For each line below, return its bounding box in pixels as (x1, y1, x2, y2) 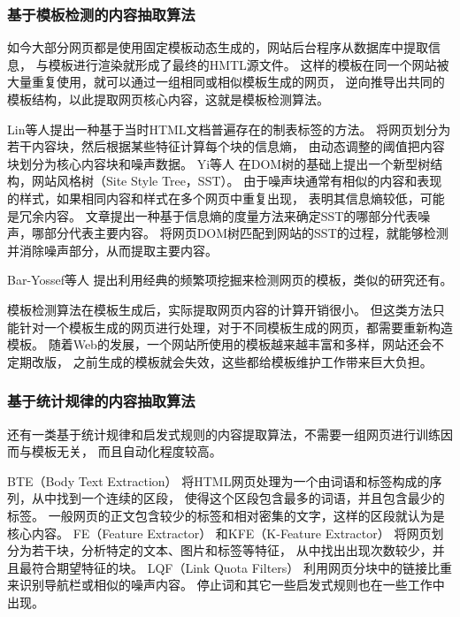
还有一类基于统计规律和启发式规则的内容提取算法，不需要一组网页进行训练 (7, 424, 441, 443)
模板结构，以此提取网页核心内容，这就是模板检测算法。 (7, 90, 329, 108)
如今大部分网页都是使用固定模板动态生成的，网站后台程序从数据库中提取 (7, 38, 428, 57)
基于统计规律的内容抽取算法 (7, 390, 195, 412)
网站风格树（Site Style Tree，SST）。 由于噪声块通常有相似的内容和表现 (31, 171, 442, 190)
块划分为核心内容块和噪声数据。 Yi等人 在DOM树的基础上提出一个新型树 (7, 154, 431, 172)
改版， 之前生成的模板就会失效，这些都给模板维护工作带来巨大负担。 (31, 352, 433, 370)
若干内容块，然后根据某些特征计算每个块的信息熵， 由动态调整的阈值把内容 (7, 137, 445, 156)
